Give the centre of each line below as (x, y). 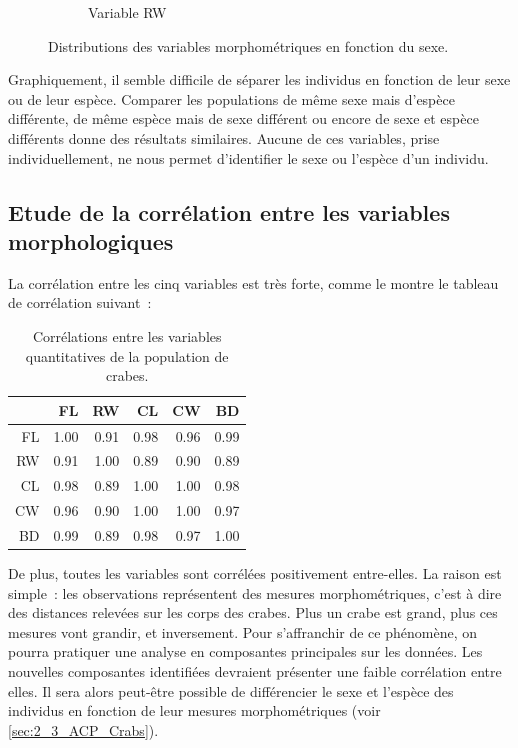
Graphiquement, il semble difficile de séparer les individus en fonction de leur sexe (259, 79)
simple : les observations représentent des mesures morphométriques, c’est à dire (255, 592)
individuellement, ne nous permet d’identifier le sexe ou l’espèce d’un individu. (248, 157)
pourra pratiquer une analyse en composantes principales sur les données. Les (245, 651)
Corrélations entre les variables (127, 335)
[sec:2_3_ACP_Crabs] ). (83, 729)
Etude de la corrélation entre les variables (229, 211)
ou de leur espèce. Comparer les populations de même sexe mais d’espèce (231, 98)
